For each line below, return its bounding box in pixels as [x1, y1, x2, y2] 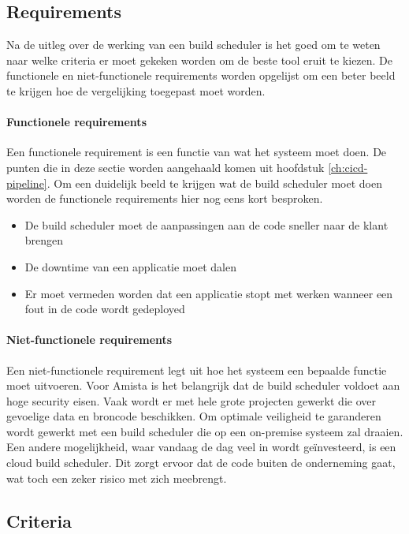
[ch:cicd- [328, 159, 368, 175]
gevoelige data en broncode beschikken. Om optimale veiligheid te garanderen [6, 408, 381, 424]
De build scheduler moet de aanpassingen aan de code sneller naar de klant [24, 216, 389, 233]
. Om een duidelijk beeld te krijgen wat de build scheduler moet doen [46, 174, 382, 191]
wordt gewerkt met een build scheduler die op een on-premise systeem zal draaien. [6, 423, 403, 439]
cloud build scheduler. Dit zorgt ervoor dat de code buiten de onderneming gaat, [6, 454, 396, 471]
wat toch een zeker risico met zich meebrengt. [6, 469, 227, 486]
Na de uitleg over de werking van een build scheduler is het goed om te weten [6, 36, 381, 53]
